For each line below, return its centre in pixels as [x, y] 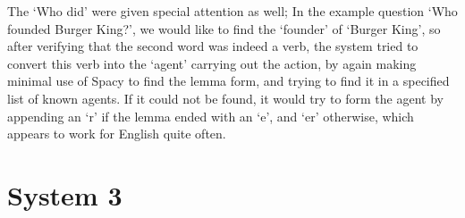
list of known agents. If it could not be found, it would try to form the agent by [225, 98]
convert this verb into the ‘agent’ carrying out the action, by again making [212, 63]
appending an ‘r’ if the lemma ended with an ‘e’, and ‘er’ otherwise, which [211, 116]
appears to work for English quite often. [117, 134]
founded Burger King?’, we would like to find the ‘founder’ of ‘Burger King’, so [224, 28]
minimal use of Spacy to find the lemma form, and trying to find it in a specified [228, 81]
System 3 [65, 194]
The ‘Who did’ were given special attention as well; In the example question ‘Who [232, 11]
